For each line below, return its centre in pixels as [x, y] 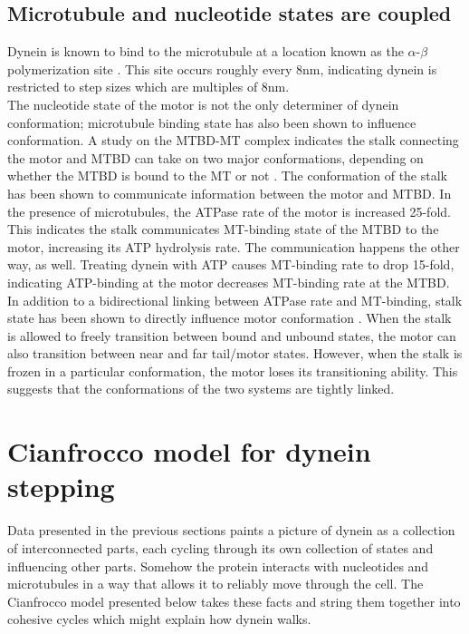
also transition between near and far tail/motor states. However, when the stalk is [235, 353]
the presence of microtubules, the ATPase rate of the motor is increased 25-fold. [229, 211]
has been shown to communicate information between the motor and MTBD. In [230, 193]
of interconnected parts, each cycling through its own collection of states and [220, 547]
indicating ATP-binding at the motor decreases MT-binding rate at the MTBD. [229, 282]
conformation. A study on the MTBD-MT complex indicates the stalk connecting [233, 140]
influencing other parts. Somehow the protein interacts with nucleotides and [218, 566]
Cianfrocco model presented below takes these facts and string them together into [234, 601]
